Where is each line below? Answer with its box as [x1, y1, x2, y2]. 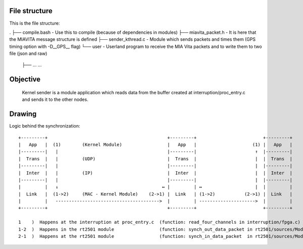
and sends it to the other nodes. [22, 96, 88, 103]
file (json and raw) [9, 50, 47, 56]
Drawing [9, 110, 37, 118]
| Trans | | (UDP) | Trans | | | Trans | [18, 156, 293, 161]
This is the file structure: [9, 20, 60, 26]
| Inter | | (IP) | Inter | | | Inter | [18, 170, 293, 176]
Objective [9, 75, 41, 84]
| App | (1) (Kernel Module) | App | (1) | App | [18, 142, 293, 147]
